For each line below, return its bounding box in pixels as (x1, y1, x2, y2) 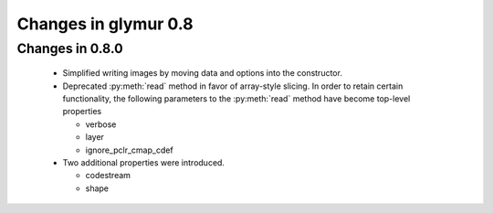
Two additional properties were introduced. (62, 156, 226, 168)
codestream (85, 170, 131, 181)
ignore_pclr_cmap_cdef (85, 144, 173, 155)
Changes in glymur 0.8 (16, 14, 194, 34)
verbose (85, 119, 117, 130)
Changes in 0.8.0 (16, 40, 123, 57)
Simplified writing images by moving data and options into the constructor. (62, 68, 342, 79)
